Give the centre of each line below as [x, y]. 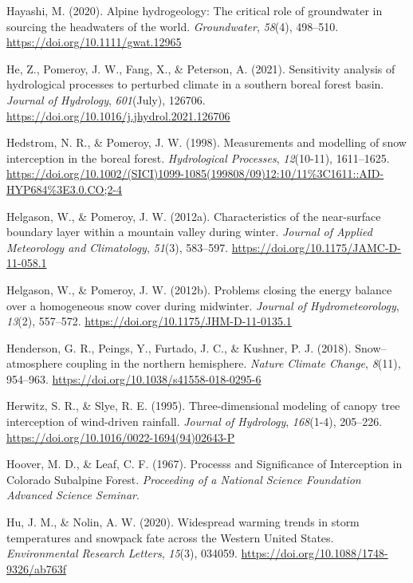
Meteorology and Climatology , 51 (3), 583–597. [118, 247]
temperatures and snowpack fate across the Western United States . [170, 537]
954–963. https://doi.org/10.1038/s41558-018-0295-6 [134, 378]
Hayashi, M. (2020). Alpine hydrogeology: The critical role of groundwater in [195, 10]
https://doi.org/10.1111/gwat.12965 [94, 42]
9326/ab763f [37, 568]
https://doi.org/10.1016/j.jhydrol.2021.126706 [118, 115]
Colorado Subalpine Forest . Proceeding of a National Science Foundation [184, 479]
